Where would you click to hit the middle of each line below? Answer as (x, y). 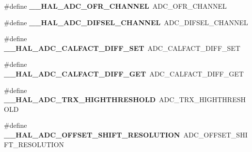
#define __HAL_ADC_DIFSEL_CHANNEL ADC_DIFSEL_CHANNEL (126, 22)
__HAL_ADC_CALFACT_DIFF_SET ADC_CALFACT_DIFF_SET (122, 48)
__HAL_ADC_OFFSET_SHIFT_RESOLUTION (92, 134)
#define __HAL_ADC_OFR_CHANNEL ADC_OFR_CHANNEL (115, 6)
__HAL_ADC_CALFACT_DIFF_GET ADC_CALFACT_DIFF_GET (124, 73)
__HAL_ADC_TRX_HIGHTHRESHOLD (80, 99)
